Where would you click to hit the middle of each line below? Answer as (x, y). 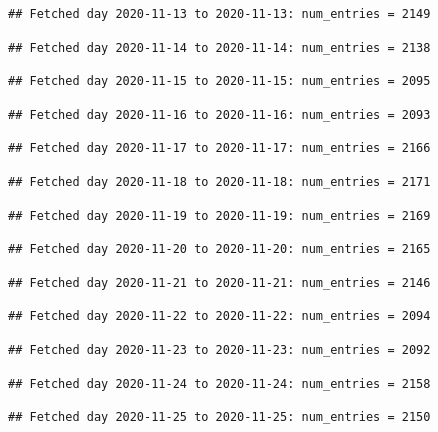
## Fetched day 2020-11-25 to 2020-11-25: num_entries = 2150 (219, 417)
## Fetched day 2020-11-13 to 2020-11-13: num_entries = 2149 (219, 14)
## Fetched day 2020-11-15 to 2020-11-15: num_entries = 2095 (219, 81)
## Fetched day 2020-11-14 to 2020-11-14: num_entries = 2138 (219, 47)
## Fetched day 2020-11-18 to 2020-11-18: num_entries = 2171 (219, 181)
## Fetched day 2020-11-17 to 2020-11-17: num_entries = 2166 (219, 148)
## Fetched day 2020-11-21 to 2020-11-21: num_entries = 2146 (219, 282)
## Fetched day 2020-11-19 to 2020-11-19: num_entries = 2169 (219, 215)
